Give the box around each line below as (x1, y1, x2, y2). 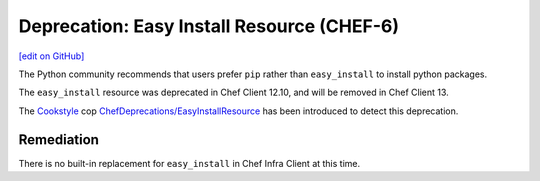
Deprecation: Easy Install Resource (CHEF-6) (18, 15, 400, 37)
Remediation (18, 131, 100, 148)
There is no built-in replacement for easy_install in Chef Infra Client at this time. (18, 157, 361, 169)
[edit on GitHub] (18, 50, 85, 62)
